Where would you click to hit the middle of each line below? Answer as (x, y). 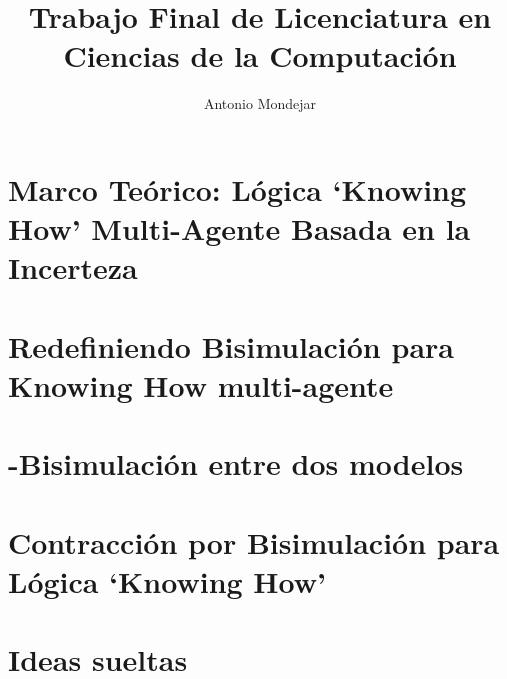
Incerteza (73, 267)
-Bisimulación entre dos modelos (236, 463)
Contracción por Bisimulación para (254, 541)
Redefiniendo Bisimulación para (231, 345)
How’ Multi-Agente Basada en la (239, 228)
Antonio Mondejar (260, 103)
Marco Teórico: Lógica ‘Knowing (237, 188)
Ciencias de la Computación (260, 55)
